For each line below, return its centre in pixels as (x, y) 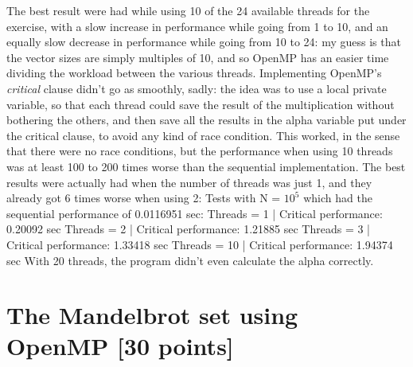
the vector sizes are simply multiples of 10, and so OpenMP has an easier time (198, 57)
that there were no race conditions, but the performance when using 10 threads (200, 151)
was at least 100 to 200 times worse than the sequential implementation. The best (206, 166)
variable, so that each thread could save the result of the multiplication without (201, 104)
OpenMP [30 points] (120, 346)
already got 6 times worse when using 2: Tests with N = (144, 198)
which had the (338, 198)
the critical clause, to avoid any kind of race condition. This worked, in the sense (203, 135)
